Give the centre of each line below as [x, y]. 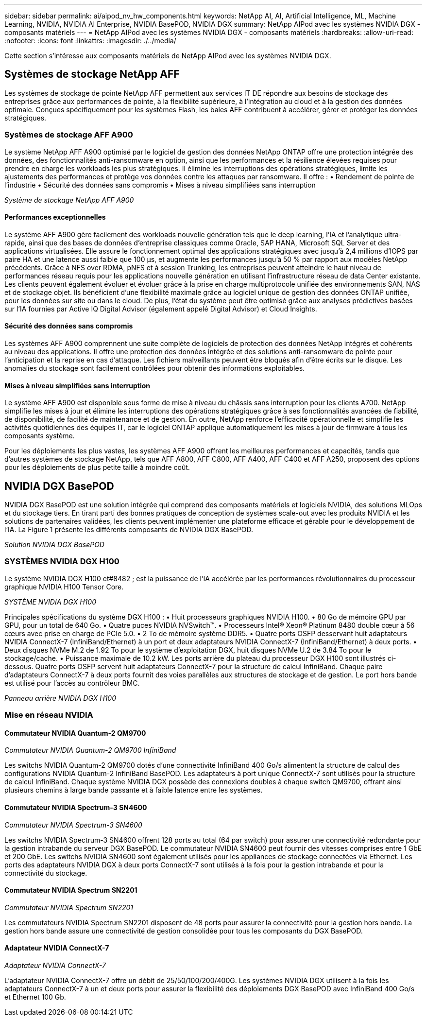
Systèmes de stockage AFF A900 [69, 135]
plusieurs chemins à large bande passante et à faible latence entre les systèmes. [134, 790]
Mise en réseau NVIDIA [49, 715]
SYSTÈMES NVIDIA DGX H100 [62, 562]
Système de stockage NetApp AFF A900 [69, 200]
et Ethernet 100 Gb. [35, 997]
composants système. [40, 436]
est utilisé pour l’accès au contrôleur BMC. [72, 683]
